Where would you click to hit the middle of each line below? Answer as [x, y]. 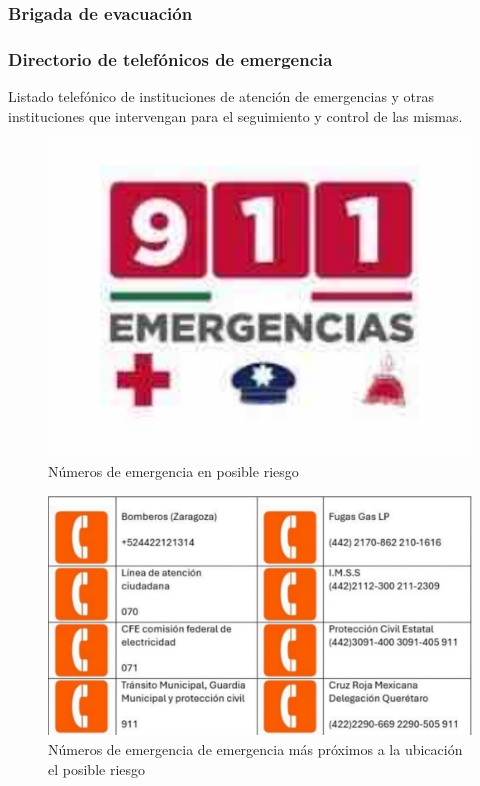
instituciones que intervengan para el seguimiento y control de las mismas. [235, 115]
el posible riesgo [97, 768]
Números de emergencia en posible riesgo [173, 471]
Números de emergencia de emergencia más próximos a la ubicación [255, 748]
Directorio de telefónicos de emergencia [170, 58]
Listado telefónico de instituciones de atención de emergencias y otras [221, 96]
